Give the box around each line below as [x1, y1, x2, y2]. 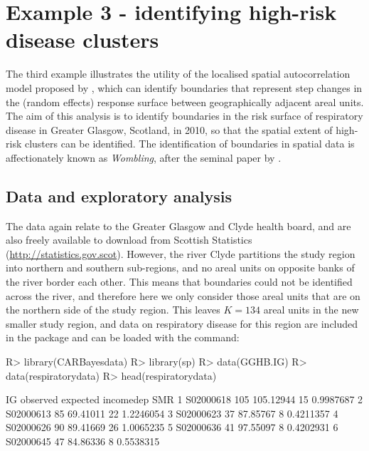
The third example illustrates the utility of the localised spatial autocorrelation [6, 66, 351, 81]
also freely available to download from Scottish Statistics [6, 232, 252, 247]
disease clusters [6, 25, 159, 54]
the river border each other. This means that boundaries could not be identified [6, 274, 353, 289]
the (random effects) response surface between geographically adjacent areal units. [6, 94, 364, 109]
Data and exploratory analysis [6, 185, 232, 207]
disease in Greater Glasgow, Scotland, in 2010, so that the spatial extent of [6, 122, 333, 137]
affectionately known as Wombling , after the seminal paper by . [6, 150, 282, 165]
